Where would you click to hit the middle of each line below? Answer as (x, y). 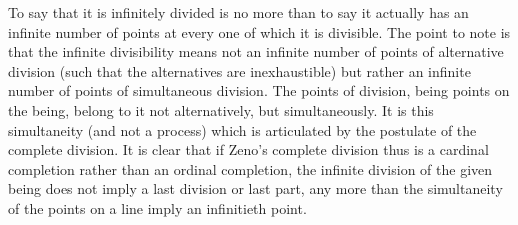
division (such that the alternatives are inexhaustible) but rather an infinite (239, 70)
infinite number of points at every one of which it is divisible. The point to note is (259, 31)
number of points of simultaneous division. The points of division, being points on (259, 90)
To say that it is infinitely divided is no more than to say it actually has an (238, 12)
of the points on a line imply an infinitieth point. (157, 207)
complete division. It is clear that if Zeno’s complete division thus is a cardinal (248, 149)
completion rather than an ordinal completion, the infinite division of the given (250, 168)
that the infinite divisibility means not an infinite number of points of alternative (256, 51)
